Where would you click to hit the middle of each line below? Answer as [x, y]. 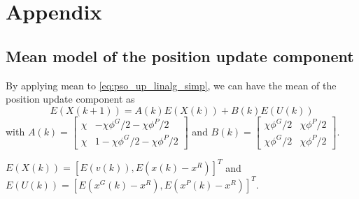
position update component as [70, 99]
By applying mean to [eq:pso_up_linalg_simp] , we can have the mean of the [171, 85]
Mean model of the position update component [180, 56]
